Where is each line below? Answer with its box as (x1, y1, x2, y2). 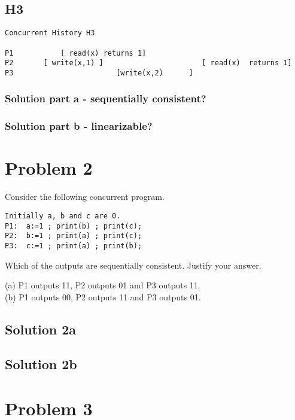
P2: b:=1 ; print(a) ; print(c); (5, 232, 142, 241)
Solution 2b (5, 355, 77, 373)
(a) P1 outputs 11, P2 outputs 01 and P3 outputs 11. (5, 279, 200, 291)
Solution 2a (5, 319, 77, 338)
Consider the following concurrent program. (5, 190, 165, 203)
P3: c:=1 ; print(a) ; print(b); (5, 241, 142, 250)
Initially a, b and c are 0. (5, 211, 121, 220)
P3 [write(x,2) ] (5, 68, 193, 77)
